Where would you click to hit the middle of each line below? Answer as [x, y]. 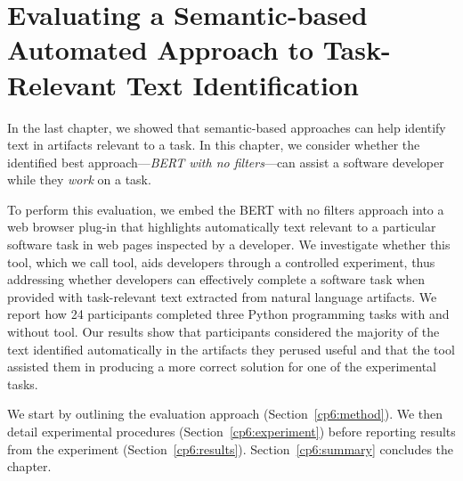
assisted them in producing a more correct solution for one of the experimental [222, 367]
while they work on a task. [79, 179]
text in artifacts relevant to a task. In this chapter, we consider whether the [214, 145]
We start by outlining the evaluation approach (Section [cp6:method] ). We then [225, 414]
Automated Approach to [161, 49]
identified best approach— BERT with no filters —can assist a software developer [226, 162]
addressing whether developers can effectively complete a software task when [216, 279]
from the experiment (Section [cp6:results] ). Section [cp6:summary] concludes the [231, 448]
